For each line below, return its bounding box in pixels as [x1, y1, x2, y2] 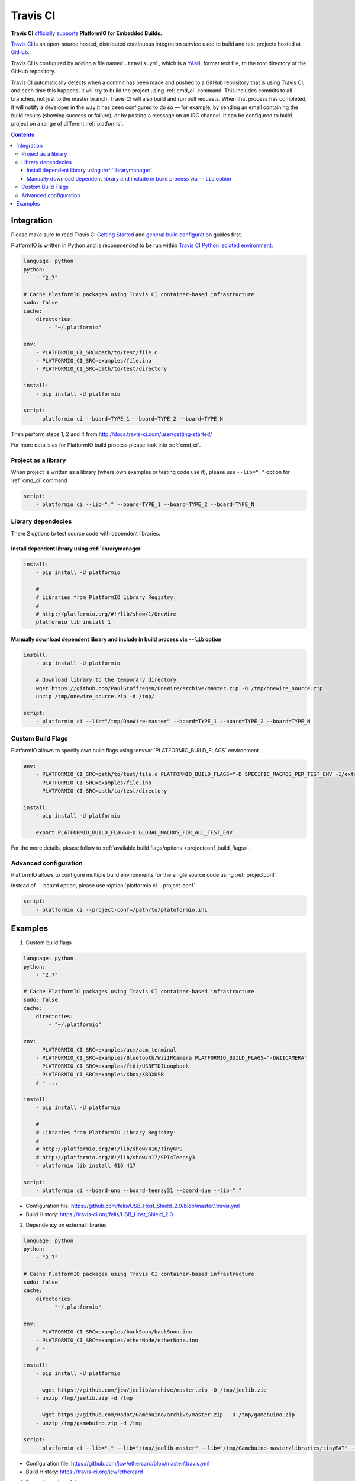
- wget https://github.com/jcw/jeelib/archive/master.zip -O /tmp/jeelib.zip [35, 1387, 267, 1393]
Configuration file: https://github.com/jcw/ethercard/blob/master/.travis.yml [25, 1460, 210, 1467]
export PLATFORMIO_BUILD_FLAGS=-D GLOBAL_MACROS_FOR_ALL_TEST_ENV [35, 829, 233, 835]
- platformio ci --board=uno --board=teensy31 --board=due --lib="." [35, 1187, 242, 1194]
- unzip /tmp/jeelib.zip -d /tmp [35, 1395, 133, 1402]
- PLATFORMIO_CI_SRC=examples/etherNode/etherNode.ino [35, 1336, 198, 1344]
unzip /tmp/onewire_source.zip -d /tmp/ [35, 693, 155, 700]
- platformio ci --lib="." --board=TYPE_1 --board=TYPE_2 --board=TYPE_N [35, 501, 254, 508]
